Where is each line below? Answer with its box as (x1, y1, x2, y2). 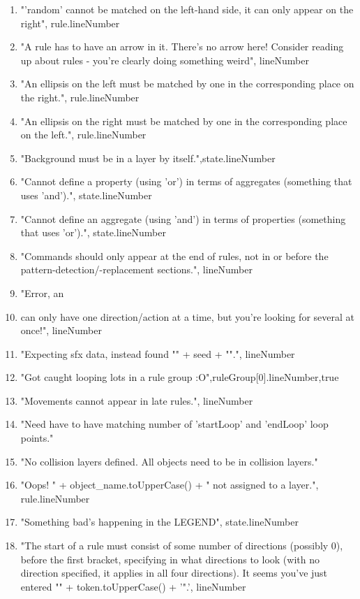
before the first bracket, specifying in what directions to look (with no (20, 551, 320, 566)
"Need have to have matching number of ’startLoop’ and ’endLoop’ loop (20, 417, 329, 431)
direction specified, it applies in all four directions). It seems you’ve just (20, 565, 328, 580)
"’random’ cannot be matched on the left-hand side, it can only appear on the (20, 2, 354, 16)
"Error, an (20, 285, 64, 300)
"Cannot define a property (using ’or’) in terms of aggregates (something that (20, 174, 352, 189)
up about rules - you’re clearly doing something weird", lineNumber (20, 52, 309, 67)
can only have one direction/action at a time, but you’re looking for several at (20, 309, 354, 324)
